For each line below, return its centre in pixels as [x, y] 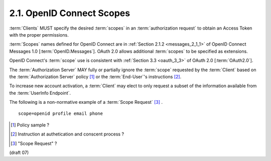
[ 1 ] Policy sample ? [30, 125]
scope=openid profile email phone [60, 114]
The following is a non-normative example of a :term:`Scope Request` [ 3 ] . [86, 102]
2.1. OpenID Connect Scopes [70, 13]
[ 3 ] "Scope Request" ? [34, 143]
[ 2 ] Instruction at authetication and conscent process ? [67, 134]
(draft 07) [19, 152]
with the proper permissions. [39, 35]
